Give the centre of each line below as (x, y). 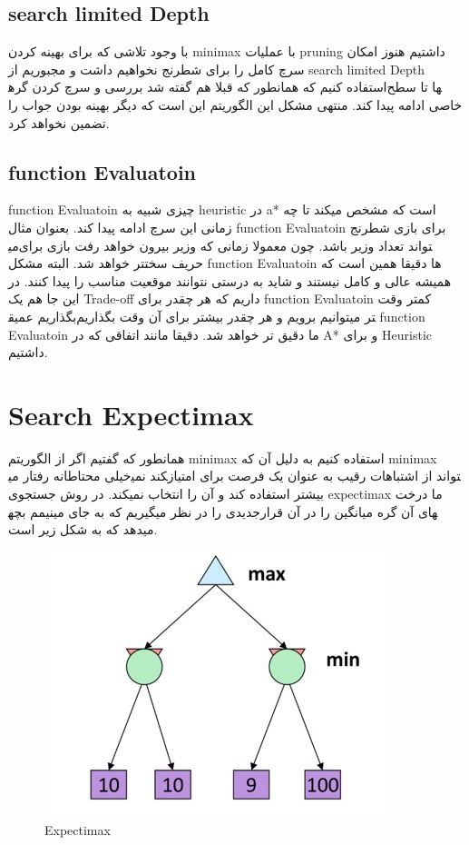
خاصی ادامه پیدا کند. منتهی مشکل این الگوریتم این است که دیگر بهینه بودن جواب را (235, 104)
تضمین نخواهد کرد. (59, 122)
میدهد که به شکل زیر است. (83, 529)
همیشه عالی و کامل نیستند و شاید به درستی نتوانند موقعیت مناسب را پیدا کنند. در (230, 280)
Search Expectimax (131, 414)
